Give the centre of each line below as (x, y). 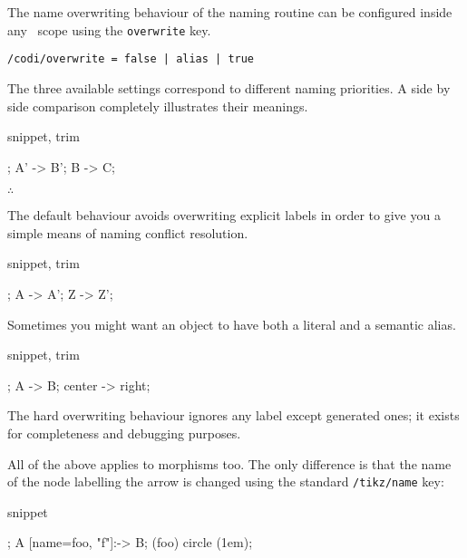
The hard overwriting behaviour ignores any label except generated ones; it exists (233, 415)
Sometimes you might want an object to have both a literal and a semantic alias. (232, 324)
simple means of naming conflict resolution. (128, 232)
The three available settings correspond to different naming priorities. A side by (229, 87)
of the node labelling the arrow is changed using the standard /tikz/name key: (226, 481)
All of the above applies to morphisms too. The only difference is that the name (229, 463)
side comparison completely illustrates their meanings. (158, 106)
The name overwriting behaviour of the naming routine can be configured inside (230, 12)
